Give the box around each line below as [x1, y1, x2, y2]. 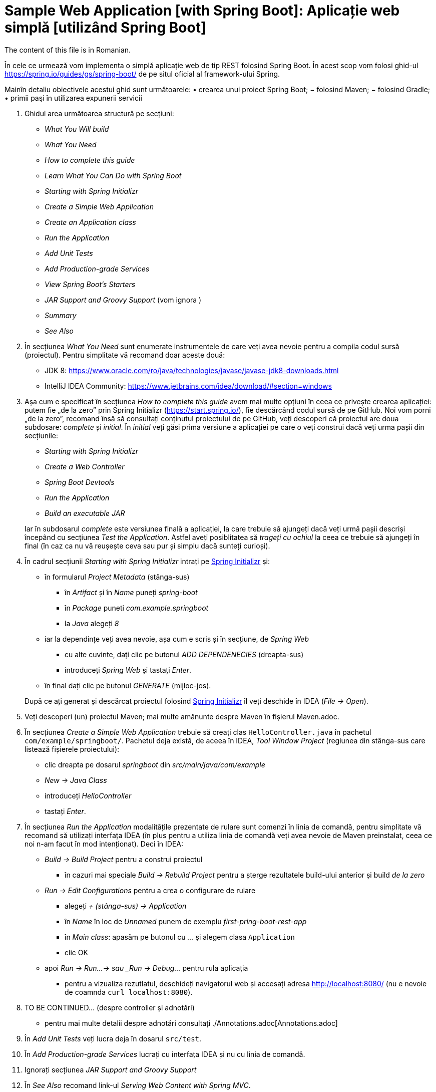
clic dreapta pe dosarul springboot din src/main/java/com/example [45, 760, 265, 769]
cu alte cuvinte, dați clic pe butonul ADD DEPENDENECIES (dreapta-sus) [65, 650, 304, 659]
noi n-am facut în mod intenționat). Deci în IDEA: [25, 839, 184, 848]
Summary [45, 311, 77, 320]
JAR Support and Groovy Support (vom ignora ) [45, 295, 202, 304]
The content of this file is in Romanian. [5, 45, 131, 54]
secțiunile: [25, 431, 59, 440]
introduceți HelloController [45, 791, 132, 800]
